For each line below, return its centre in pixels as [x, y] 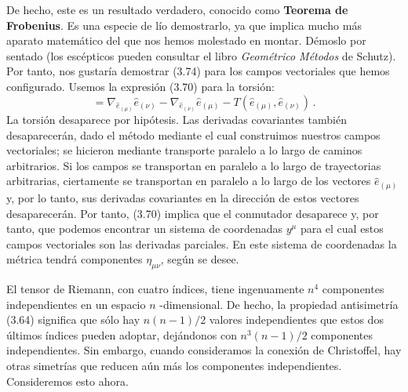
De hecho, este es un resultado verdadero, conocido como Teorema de [177, 9]
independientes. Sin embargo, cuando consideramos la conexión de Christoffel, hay [204, 350]
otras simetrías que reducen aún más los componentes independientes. [174, 366]
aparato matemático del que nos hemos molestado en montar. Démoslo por [186, 40]
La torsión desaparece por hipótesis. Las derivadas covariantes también [177, 120]
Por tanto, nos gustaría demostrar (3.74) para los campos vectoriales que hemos [198, 71]
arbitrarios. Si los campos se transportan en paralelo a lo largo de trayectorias [194, 165]
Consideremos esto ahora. [67, 381]
